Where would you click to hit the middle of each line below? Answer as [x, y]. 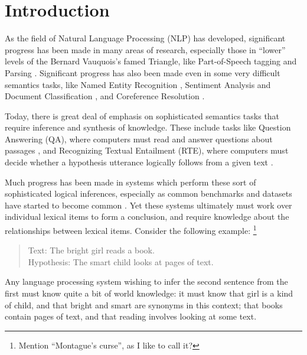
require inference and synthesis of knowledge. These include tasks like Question [148, 127]
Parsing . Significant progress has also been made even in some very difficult [143, 72]
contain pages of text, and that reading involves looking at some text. [131, 316]
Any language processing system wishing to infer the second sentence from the [146, 281]
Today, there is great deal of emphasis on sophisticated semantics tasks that [142, 115]
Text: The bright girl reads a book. [91, 250]
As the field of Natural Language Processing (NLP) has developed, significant [145, 38]
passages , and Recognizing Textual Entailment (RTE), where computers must [147, 150]
